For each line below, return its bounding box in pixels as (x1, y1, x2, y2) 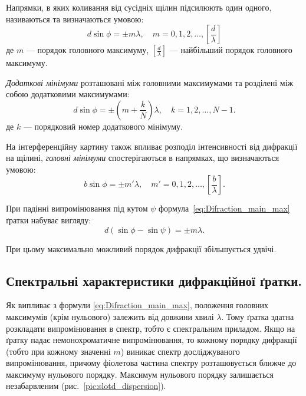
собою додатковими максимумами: (6, 88, 130, 100)
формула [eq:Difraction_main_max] (159, 202, 290, 214)
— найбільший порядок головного (169, 44, 292, 56)
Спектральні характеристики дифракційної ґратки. (6, 271, 302, 289)
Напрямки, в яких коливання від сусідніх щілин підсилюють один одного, (6, 1, 272, 13)
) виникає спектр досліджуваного (120, 345, 240, 357)
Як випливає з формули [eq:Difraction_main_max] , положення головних (6, 299, 269, 311)
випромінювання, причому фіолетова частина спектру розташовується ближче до (6, 357, 297, 369)
